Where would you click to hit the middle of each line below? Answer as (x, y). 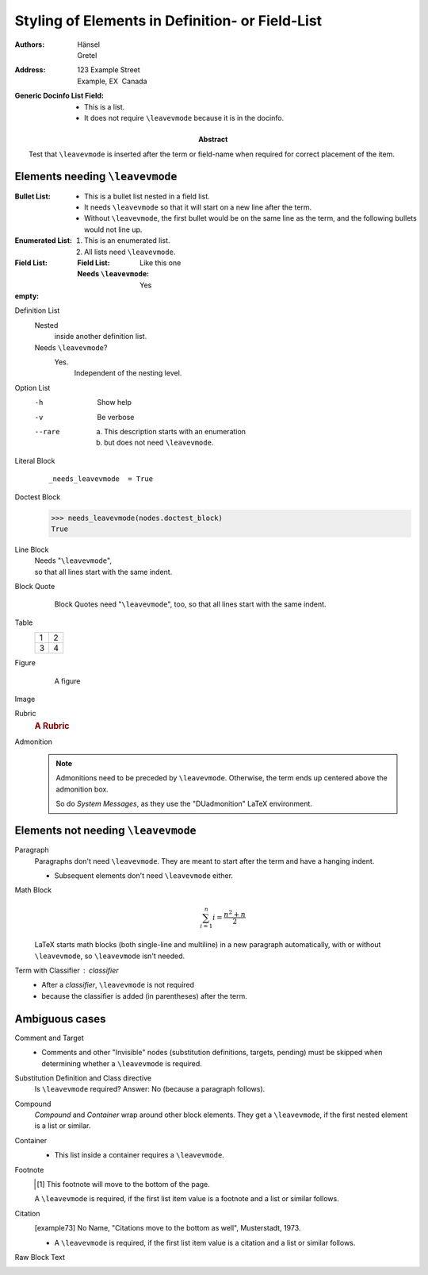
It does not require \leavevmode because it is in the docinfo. (184, 117)
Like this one (160, 263)
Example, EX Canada (112, 81)
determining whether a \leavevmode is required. (122, 1063)
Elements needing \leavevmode (96, 177)
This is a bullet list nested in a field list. (147, 196)
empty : (27, 296)
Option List (32, 387)
